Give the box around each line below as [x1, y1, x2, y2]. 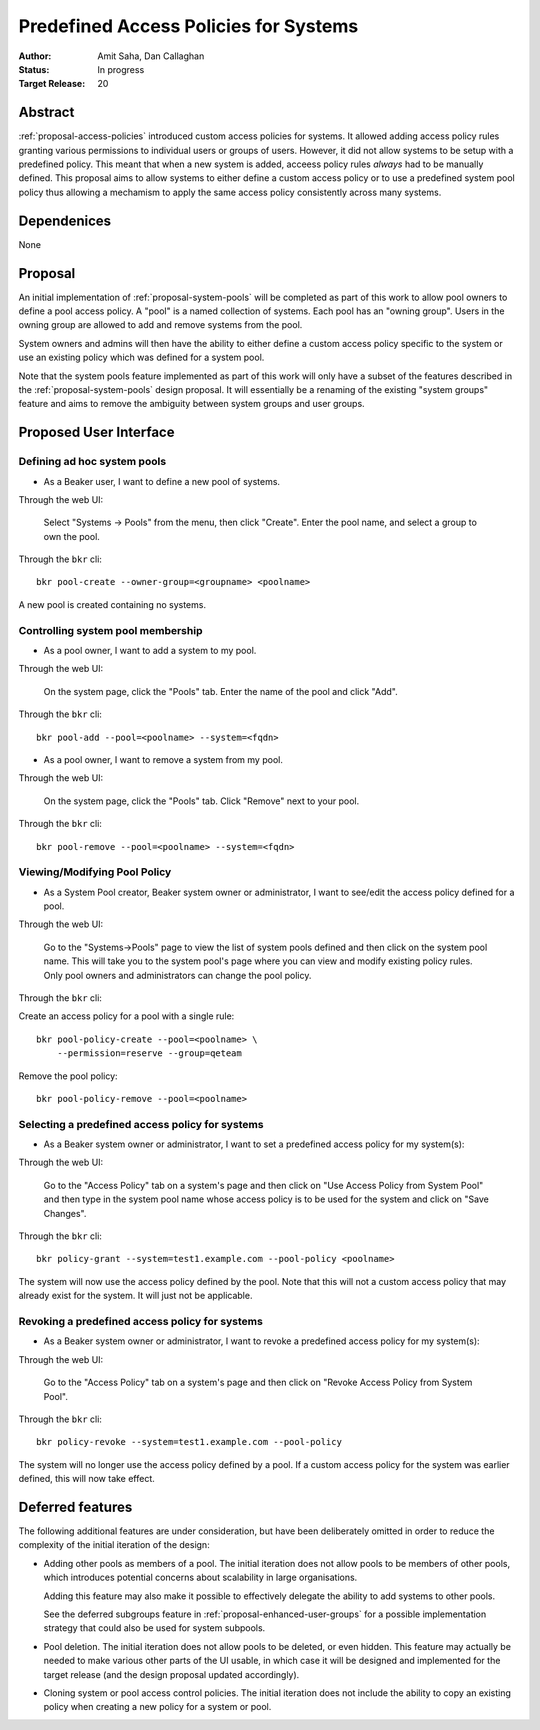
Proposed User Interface [18, 424, 175, 441]
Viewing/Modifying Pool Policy [18, 865, 172, 879]
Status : [18, 63, 50, 75]
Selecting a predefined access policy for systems [18, 1117, 264, 1131]
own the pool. [43, 530, 100, 542]
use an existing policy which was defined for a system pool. [18, 351, 265, 364]
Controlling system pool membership [18, 623, 203, 637]
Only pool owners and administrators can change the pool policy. [43, 969, 312, 981]
